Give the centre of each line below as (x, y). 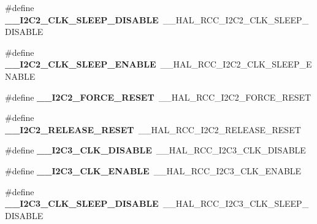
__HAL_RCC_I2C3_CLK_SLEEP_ (236, 203)
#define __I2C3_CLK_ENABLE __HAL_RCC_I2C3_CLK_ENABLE (153, 170)
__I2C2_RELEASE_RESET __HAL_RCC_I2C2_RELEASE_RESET (153, 129)
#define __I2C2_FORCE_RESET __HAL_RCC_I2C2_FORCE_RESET (158, 97)
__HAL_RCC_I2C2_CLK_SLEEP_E (236, 64)
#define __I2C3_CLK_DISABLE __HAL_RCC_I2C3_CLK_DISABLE (155, 150)
